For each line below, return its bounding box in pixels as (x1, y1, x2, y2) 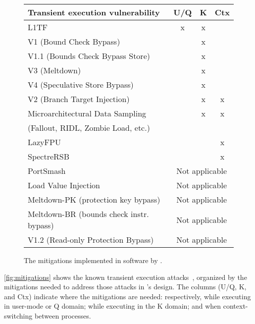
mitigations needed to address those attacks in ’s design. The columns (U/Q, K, (4, 281, 247, 292)
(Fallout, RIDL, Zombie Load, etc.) (28, 122, 150, 133)
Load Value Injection (28, 179, 101, 191)
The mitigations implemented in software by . (24, 255, 162, 265)
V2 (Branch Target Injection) (28, 93, 130, 105)
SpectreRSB (28, 151, 70, 162)
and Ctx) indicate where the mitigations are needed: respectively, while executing (4, 291, 251, 301)
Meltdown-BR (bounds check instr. (28, 208, 149, 219)
